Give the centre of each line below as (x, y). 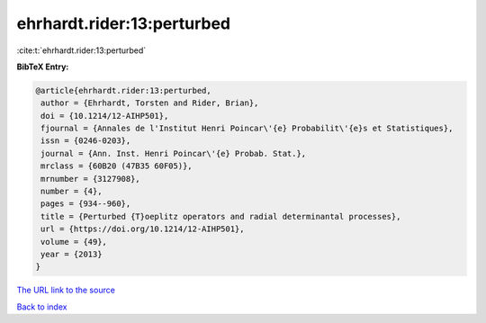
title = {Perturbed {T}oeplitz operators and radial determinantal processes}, (221, 216)
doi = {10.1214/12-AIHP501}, (105, 116)
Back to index (42, 307)
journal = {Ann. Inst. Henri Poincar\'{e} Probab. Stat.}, (174, 153)
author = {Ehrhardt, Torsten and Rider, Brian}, (150, 103)
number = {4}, (72, 192)
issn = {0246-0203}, (86, 141)
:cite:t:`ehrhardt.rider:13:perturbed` (81, 50)
